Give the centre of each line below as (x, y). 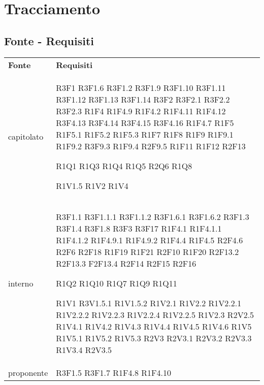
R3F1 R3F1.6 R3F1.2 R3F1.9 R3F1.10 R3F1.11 (141, 87)
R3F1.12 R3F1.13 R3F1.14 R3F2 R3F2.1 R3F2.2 (143, 99)
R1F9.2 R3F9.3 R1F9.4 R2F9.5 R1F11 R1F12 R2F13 (151, 146)
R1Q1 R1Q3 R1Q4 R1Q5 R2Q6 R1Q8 (124, 166)
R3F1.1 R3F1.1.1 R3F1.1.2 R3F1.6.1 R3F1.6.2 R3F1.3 (153, 216)
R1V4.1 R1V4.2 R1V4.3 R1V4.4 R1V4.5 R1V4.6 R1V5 (154, 326)
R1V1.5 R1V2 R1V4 (92, 185)
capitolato (26, 137)
